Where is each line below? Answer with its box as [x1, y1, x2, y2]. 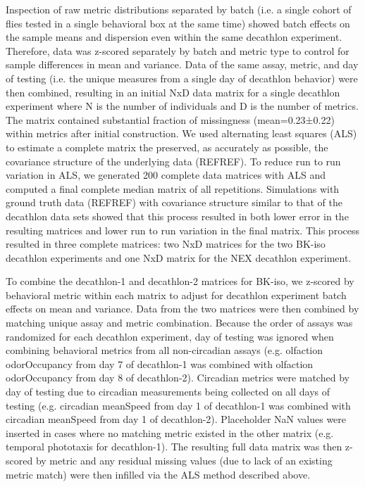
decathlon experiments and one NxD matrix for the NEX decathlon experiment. [6, 250, 352, 265]
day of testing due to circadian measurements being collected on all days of [6, 384, 330, 399]
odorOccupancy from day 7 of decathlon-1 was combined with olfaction [6, 356, 314, 371]
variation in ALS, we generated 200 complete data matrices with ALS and [6, 167, 326, 182]
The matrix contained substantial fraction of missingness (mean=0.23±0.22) [6, 112, 335, 127]
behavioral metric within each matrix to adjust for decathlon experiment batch [6, 287, 347, 302]
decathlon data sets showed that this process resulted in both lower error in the [6, 208, 349, 223]
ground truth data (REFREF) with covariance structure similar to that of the [6, 195, 342, 210]
